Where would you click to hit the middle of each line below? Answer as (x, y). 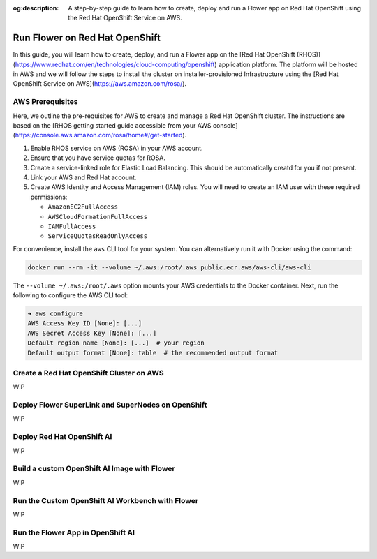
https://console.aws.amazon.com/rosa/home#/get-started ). (101, 135)
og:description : (36, 8)
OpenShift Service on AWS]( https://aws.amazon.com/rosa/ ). (100, 84)
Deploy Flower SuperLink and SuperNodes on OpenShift (110, 405)
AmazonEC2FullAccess (83, 207)
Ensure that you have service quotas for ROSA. (98, 158)
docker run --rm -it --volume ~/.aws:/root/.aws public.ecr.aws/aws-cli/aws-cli (169, 267)
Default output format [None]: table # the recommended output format (153, 353)
